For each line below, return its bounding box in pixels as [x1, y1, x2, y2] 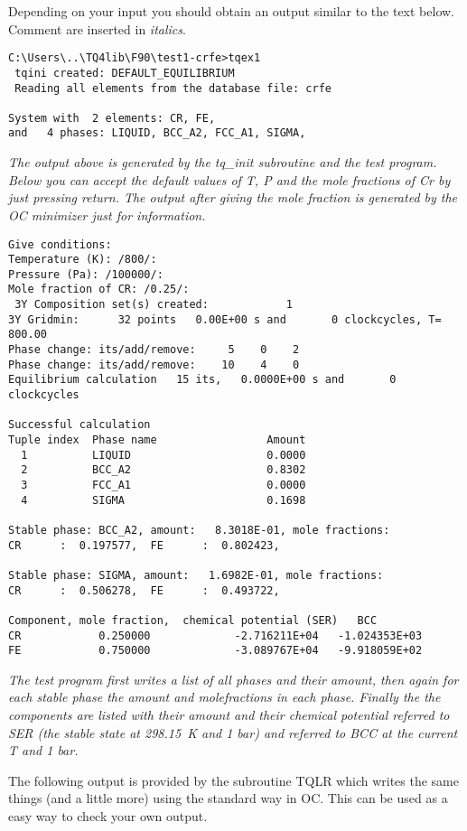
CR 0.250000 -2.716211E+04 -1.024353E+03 [8, 629, 423, 642]
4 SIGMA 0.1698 [21, 493, 306, 507]
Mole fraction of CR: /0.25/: [8, 283, 190, 296]
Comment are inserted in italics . [8, 19, 186, 38]
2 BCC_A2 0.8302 [21, 463, 306, 477]
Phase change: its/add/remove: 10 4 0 [8, 358, 300, 371]
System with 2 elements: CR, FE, [8, 111, 216, 125]
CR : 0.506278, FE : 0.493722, [8, 584, 280, 597]
